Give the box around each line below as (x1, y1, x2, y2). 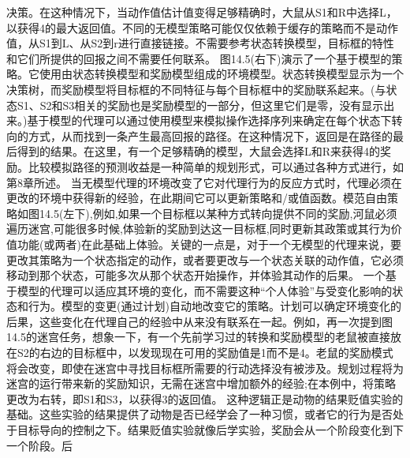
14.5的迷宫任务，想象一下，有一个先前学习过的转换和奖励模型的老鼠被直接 (6, 328, 390, 345)
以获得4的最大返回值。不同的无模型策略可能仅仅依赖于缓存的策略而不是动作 (6, 19, 398, 36)
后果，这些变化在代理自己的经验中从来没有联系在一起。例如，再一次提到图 (6, 313, 393, 329)
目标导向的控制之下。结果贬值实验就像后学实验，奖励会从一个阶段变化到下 (17, 422, 404, 438)
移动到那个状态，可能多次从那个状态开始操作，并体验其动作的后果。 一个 (6, 267, 386, 283)
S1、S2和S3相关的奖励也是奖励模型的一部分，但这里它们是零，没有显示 (17, 96, 384, 113)
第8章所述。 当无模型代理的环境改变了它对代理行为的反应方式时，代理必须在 (6, 174, 402, 190)
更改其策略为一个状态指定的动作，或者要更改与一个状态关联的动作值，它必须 (6, 251, 404, 268)
